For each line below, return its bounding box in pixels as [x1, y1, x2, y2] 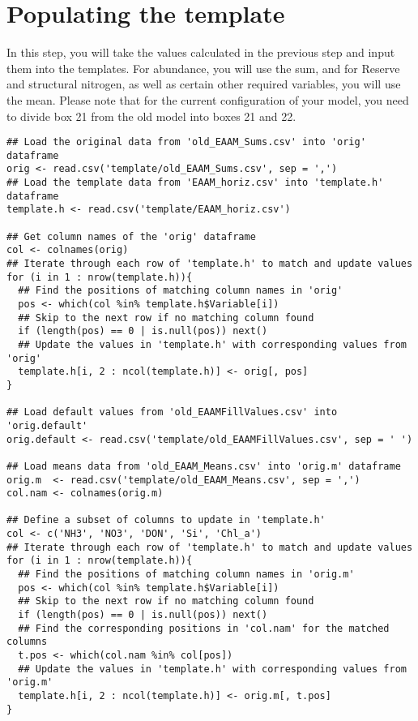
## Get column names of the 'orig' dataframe [6, 230, 256, 242]
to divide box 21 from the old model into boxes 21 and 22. [6, 107, 296, 124]
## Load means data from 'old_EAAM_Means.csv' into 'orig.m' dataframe [6, 460, 401, 472]
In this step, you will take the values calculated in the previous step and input [6, 44, 395, 61]
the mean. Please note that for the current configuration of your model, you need [6, 91, 409, 108]
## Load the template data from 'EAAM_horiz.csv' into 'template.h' [6, 177, 384, 189]
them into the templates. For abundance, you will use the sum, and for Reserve [6, 59, 400, 76]
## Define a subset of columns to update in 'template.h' [6, 514, 326, 526]
